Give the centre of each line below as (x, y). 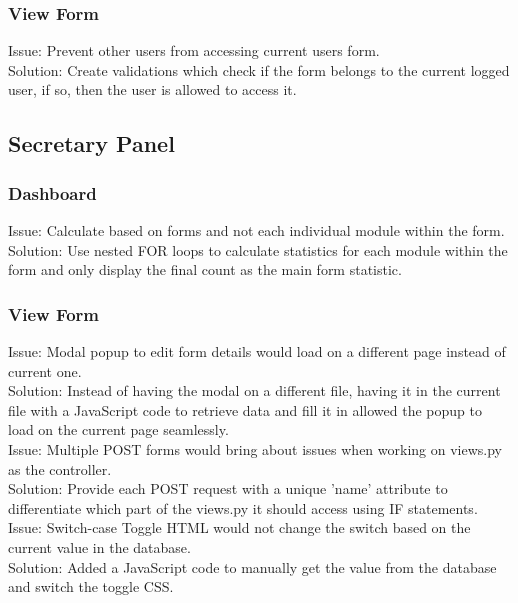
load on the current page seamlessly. (118, 429)
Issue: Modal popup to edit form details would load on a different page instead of (257, 351)
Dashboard (52, 192)
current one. (45, 370)
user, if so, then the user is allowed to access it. (152, 89)
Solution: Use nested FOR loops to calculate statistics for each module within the (258, 249)
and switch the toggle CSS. (91, 586)
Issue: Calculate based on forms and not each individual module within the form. (256, 230)
